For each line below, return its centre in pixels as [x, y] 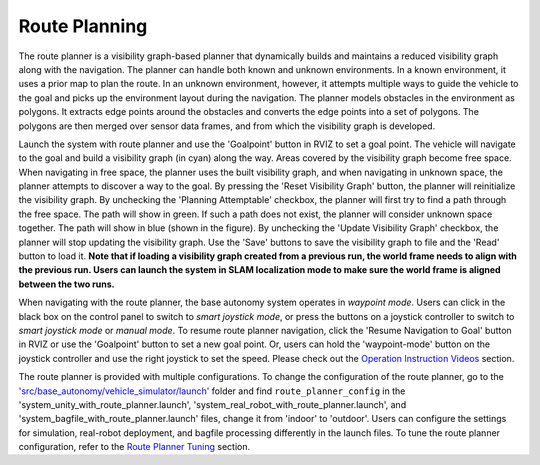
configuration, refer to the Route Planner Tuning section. [134, 447]
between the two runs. [66, 284]
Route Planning [83, 26]
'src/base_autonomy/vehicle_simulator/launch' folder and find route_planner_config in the [212, 391]
